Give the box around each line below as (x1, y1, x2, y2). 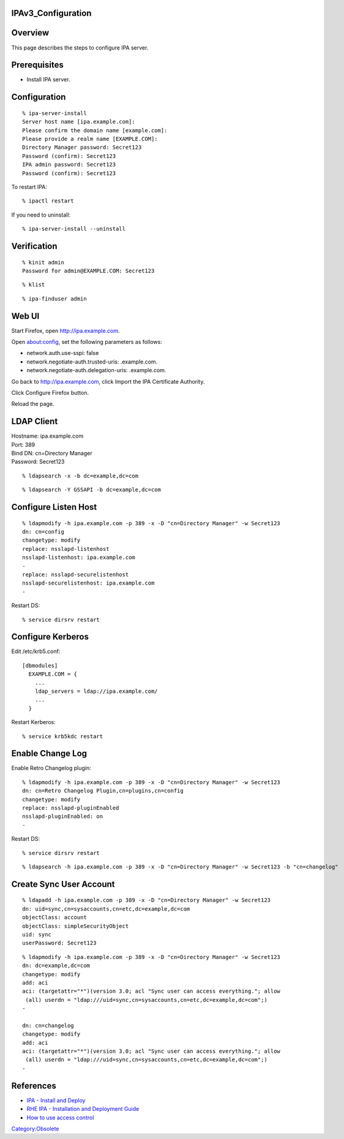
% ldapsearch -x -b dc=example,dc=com (22, 472, 139, 479)
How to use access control (26, 1114, 94, 1121)
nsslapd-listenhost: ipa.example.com (22, 554, 136, 561)
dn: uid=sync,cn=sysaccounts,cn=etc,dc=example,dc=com (22, 905, 190, 912)
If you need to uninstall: (11, 211, 70, 218)
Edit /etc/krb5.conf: (11, 648, 61, 655)
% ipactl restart (22, 198, 74, 204)
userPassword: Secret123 (22, 939, 97, 947)
